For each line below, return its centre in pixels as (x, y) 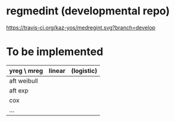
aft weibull (24, 81)
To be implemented (55, 52)
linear (57, 71)
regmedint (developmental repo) (88, 11)
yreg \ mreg (26, 71)
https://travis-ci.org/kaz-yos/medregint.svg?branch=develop (81, 28)
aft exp (19, 90)
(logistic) (84, 71)
